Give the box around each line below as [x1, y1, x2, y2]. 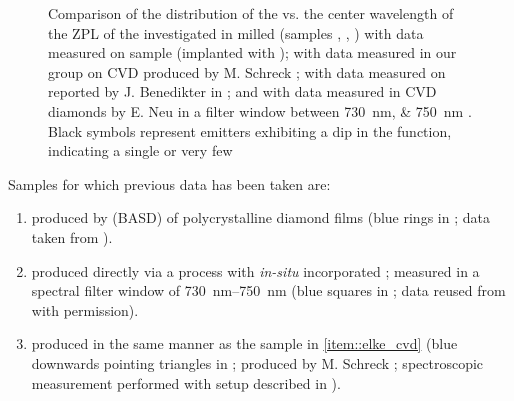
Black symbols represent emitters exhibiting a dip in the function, [48, 120, 452, 141]
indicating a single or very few [48, 140, 233, 161]
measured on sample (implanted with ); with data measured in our [48, 42, 457, 63]
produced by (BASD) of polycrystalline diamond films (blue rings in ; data [31, 207, 490, 228]
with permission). [31, 299, 139, 320]
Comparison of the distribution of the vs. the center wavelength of [48, 3, 454, 23]
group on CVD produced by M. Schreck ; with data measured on [48, 61, 446, 82]
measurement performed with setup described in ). [31, 372, 341, 393]
